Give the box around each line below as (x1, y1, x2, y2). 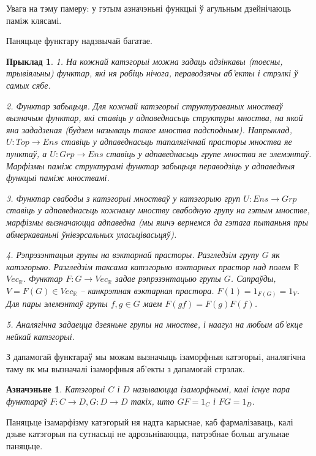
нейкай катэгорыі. (6, 329, 75, 342)
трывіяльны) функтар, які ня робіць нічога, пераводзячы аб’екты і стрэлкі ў (6, 67, 298, 79)
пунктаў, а (6, 147, 47, 160)
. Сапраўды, (230, 272, 276, 285)
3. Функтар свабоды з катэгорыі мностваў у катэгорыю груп (6, 191, 241, 204)
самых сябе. (6, 78, 51, 91)
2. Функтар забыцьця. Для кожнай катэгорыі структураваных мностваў (6, 99, 283, 112)
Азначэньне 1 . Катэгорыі (6, 383, 105, 395)
